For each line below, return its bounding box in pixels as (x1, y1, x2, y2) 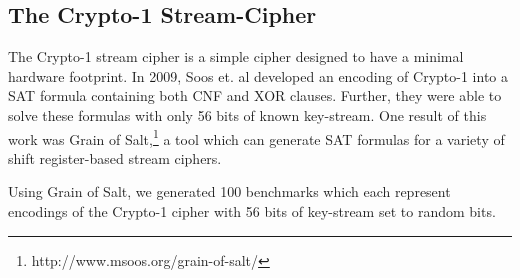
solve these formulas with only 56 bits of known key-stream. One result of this (8, 104, 487, 125)
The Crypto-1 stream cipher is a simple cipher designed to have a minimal (8, 46, 464, 67)
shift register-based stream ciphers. (8, 147, 222, 168)
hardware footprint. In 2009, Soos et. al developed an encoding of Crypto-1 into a (8, 65, 509, 86)
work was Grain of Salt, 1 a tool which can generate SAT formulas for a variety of (8, 125, 505, 149)
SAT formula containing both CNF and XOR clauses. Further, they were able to (8, 85, 502, 106)
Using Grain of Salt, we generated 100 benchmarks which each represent (8, 181, 451, 202)
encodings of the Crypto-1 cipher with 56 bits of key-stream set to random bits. (8, 201, 496, 222)
